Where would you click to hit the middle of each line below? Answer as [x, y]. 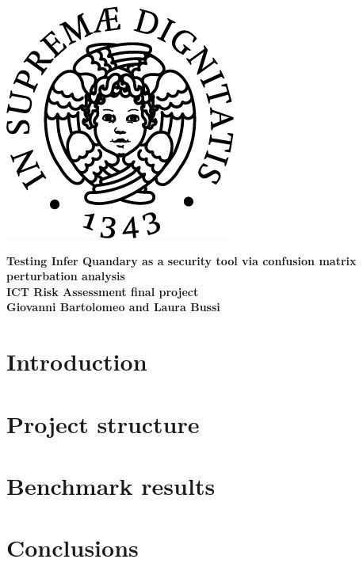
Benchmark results [111, 485]
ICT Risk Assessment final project [103, 291]
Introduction [77, 361]
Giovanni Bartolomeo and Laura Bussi [113, 307]
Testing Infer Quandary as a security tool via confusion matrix [181, 260]
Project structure [103, 423]
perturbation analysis [66, 276]
